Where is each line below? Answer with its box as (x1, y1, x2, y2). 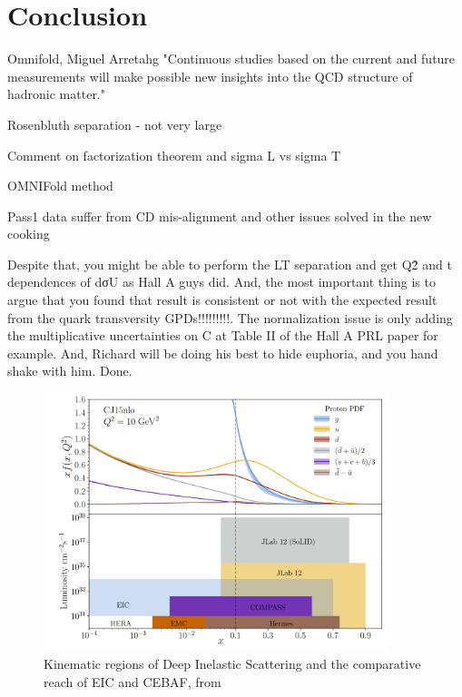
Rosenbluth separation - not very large (7, 114, 222, 133)
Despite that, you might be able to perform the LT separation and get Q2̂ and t (7, 254, 452, 273)
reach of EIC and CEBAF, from (44, 672, 221, 691)
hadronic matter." (7, 84, 105, 103)
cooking (7, 224, 50, 243)
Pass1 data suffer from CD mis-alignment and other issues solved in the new (7, 206, 432, 225)
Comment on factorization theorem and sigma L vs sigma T (7, 145, 341, 164)
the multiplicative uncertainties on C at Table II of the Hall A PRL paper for (7, 326, 438, 345)
